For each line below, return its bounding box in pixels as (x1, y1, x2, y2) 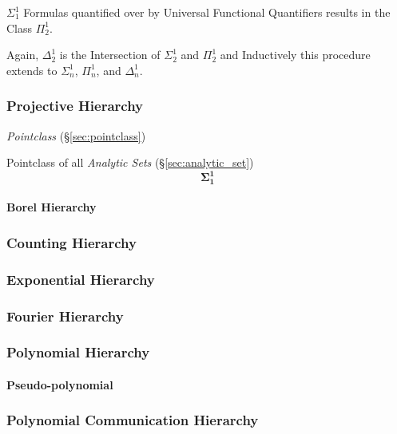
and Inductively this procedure (220, 46, 371, 63)
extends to (6, 61, 58, 78)
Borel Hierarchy (6, 199, 97, 215)
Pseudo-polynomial (6, 376, 113, 393)
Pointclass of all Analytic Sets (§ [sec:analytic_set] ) (6, 154, 254, 171)
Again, (6, 46, 39, 63)
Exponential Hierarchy (6, 269, 155, 289)
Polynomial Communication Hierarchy (6, 410, 259, 430)
